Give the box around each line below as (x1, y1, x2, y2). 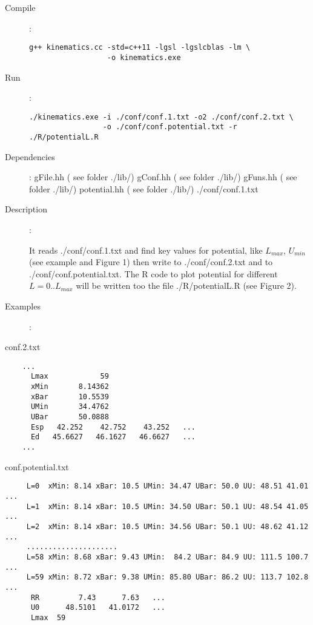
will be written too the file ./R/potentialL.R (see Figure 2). (76, 279, 297, 292)
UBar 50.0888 (30, 413, 109, 422)
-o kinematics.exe (107, 53, 181, 62)
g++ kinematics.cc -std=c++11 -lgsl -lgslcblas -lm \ (29, 43, 251, 52)
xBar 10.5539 (30, 392, 109, 401)
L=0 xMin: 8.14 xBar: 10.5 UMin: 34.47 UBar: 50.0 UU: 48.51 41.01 (26, 482, 309, 491)
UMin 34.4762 (30, 402, 109, 411)
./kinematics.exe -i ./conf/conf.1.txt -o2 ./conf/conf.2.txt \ (29, 112, 294, 121)
